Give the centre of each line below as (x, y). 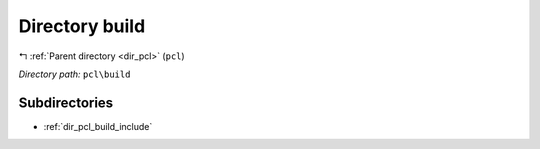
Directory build (82, 26)
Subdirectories (66, 102)
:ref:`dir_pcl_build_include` (98, 126)
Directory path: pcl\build (74, 74)
